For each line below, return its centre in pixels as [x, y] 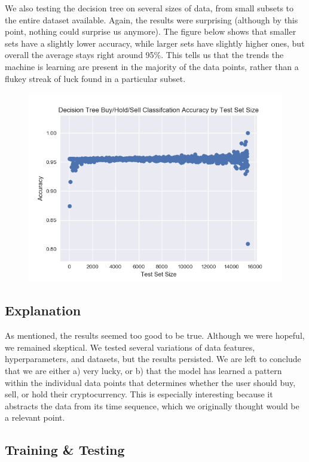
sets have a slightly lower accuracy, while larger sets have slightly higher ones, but [155, 43]
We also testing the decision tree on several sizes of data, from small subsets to [149, 8]
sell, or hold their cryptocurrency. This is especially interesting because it [139, 394]
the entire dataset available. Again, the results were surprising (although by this [152, 19]
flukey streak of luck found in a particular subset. [95, 78]
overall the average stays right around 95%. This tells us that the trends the [144, 55]
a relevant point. [35, 417]
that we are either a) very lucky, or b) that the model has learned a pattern [143, 371]
